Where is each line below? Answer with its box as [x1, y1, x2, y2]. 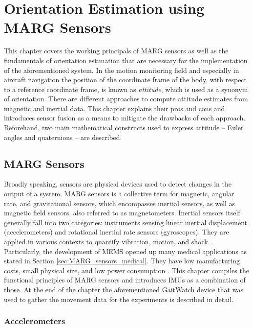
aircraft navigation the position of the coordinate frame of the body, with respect [4, 74, 247, 85]
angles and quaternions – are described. [4, 132, 122, 142]
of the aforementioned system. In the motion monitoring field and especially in [4, 65, 239, 75]
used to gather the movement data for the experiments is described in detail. [4, 294, 233, 304]
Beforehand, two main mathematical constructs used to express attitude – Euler [4, 122, 244, 133]
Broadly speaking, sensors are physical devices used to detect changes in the [4, 179, 232, 189]
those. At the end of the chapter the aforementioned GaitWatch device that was [4, 284, 243, 294]
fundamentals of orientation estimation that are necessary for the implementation [4, 55, 248, 65]
